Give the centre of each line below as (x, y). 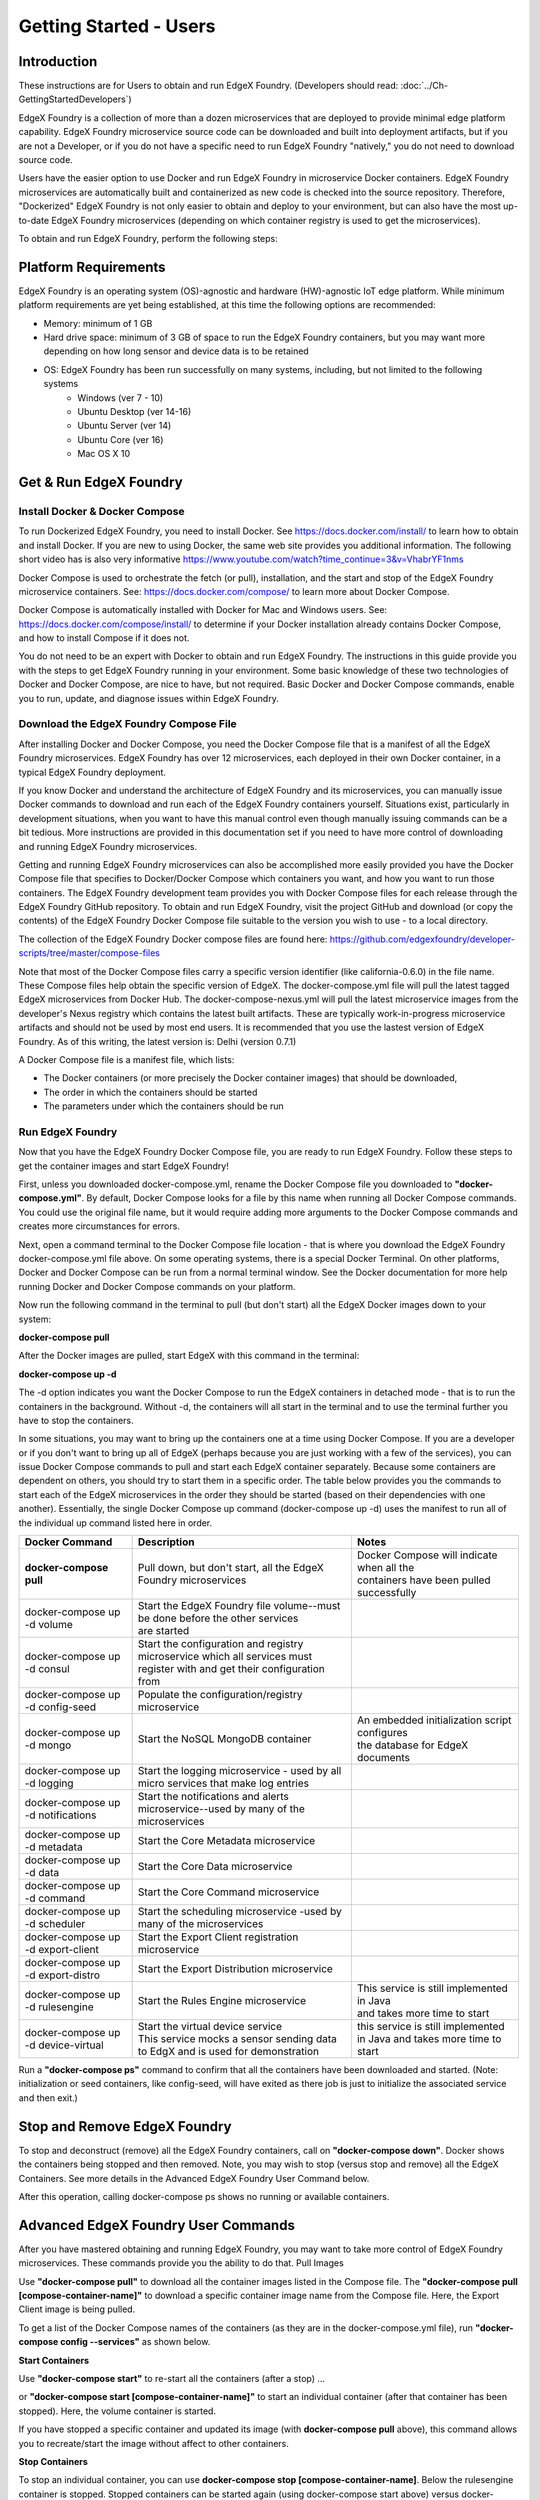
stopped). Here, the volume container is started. (117, 2411)
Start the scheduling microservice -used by (239, 1912)
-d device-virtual (64, 2045)
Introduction (58, 61)
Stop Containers (53, 2461)
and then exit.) (48, 2097)
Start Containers (54, 2360)
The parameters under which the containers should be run (163, 1106)
